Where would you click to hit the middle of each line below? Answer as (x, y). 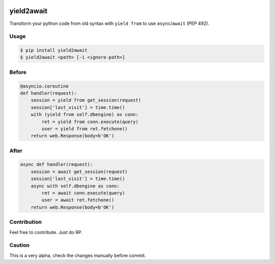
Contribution (25, 222)
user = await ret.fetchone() (78, 200)
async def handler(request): (57, 165)
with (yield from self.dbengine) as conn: (85, 115)
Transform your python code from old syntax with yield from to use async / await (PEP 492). (109, 23)
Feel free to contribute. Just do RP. (46, 232)
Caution (20, 245)
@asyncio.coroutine (44, 86)
